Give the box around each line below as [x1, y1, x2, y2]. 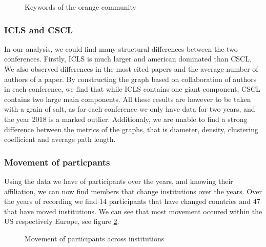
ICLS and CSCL [4, 23, 73, 36]
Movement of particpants [4, 155, 110, 168]
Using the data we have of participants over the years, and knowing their [4, 175, 233, 186]
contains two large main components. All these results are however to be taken [4, 93, 251, 104]
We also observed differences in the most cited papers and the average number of [4, 64, 258, 74]
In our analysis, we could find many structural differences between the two [4, 43, 238, 54]
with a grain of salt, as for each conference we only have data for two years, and [4, 104, 255, 114]
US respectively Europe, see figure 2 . [4, 216, 119, 227]
